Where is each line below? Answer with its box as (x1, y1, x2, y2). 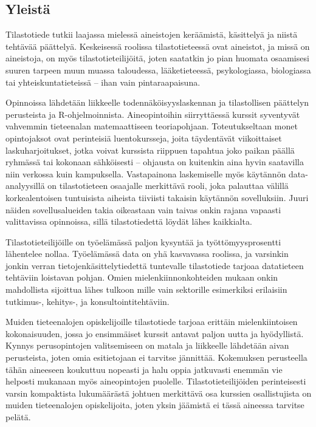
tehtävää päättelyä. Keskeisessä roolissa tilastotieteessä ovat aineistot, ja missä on (5, 39, 310, 52)
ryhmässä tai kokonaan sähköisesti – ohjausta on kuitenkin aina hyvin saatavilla (5, 155, 304, 168)
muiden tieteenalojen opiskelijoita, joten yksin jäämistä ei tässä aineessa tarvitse (5, 398, 304, 411)
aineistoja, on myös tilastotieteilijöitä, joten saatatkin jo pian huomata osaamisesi (5, 52, 309, 64)
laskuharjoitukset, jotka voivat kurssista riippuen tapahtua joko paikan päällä (5, 143, 295, 156)
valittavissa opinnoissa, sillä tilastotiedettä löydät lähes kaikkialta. (5, 215, 252, 228)
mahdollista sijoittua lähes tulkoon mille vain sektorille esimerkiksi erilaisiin (5, 283, 287, 296)
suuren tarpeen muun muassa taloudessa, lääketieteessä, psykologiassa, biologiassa (5, 63, 311, 76)
